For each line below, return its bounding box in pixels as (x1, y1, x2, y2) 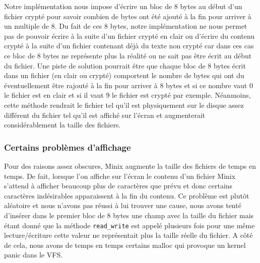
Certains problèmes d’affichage (4, 141, 131, 153)
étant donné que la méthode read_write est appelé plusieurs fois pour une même (4, 220, 255, 230)
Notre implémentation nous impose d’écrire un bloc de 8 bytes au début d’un (4, 1, 242, 11)
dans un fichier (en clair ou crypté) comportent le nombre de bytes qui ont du (4, 70, 244, 81)
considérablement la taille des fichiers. (4, 119, 121, 130)
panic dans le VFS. (4, 249, 63, 260)
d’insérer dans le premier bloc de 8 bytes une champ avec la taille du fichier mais (4, 210, 254, 220)
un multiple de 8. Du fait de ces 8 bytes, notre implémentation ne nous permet (4, 21, 247, 31)
